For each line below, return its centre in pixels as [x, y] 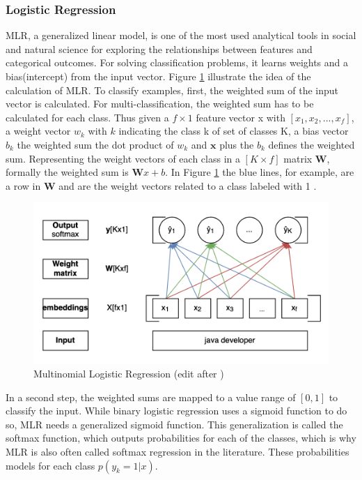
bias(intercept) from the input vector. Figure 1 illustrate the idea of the [158, 76]
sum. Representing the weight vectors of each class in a [123, 158]
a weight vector [38, 131]
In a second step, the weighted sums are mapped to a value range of [151, 397]
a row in [23, 185]
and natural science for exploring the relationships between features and [159, 48]
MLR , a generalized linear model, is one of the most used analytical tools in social [181, 35]
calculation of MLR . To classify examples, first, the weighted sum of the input [172, 90]
